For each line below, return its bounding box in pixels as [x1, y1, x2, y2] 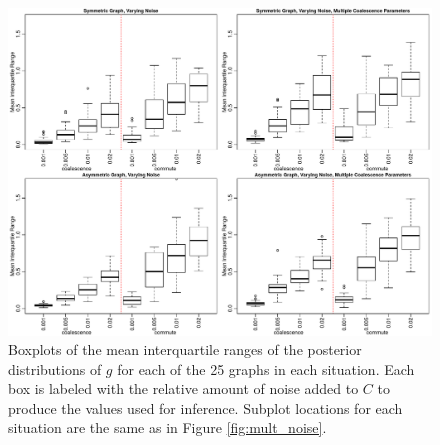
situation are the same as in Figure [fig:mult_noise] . [8, 417, 327, 438]
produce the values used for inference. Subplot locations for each [8, 397, 403, 418]
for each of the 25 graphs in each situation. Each [117, 358, 415, 379]
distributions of [8, 358, 102, 379]
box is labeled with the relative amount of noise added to [8, 378, 359, 399]
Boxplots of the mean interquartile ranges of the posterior [8, 339, 362, 360]
